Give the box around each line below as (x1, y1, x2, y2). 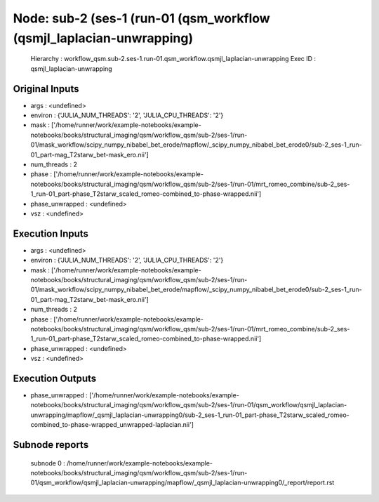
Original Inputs (13, 83, 79, 95)
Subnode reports (13, 439, 89, 451)
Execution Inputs (13, 227, 89, 239)
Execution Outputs (13, 372, 97, 384)
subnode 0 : (30, 458, 66, 467)
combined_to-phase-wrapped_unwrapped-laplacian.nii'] (30, 421, 194, 429)
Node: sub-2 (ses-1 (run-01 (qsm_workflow (13, 11, 270, 26)
